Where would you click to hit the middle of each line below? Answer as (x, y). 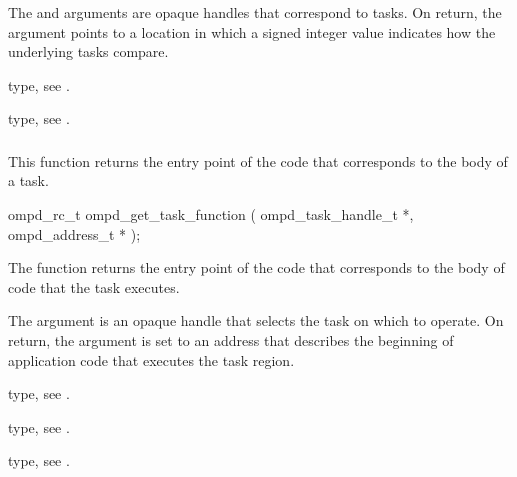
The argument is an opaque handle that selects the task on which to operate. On (256, 320)
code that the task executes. (94, 286)
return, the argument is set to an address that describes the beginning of (231, 340)
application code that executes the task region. (151, 359)
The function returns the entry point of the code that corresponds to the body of (256, 267)
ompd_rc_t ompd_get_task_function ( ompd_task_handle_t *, (211, 214)
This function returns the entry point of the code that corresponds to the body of (258, 160)
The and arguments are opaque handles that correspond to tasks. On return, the (255, 12)
